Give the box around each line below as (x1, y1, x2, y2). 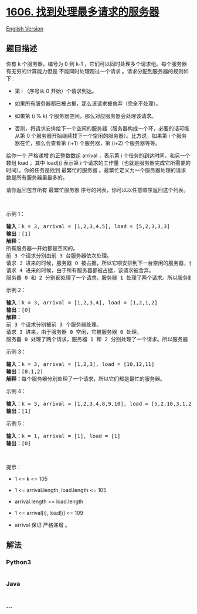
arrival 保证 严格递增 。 (14, 521, 70, 528)
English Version (6, 25, 44, 32)
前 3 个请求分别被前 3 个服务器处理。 (6, 321, 102, 328)
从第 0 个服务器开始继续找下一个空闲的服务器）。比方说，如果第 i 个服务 (14, 132, 187, 139)
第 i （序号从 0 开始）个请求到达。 (14, 87, 97, 94)
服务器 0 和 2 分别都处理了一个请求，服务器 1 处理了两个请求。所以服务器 (6, 274, 193, 281)
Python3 (6, 558, 31, 566)
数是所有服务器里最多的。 (6, 174, 68, 181)
